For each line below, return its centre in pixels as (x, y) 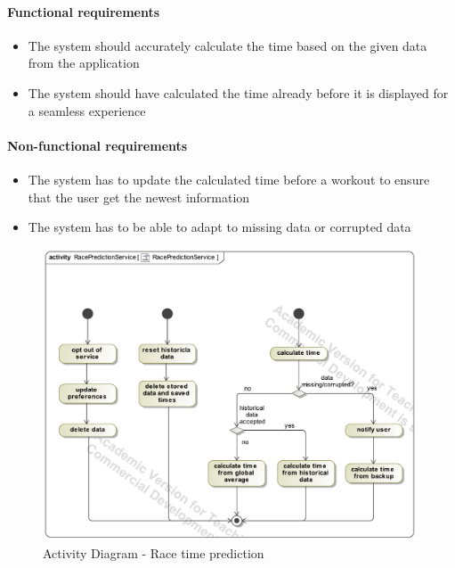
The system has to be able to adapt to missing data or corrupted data (219, 227)
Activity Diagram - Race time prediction (154, 552)
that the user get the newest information (139, 197)
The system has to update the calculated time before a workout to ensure (229, 179)
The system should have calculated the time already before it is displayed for (238, 92)
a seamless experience (87, 110)
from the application (84, 63)
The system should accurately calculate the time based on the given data (227, 45)
